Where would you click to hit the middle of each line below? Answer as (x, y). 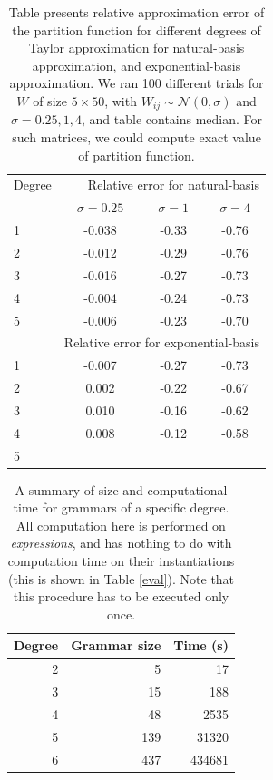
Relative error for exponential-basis (162, 342)
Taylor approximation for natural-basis (136, 48)
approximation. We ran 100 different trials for (136, 83)
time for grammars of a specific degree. (121, 507)
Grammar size (116, 645)
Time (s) (201, 645)
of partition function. (136, 155)
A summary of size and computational (121, 489)
